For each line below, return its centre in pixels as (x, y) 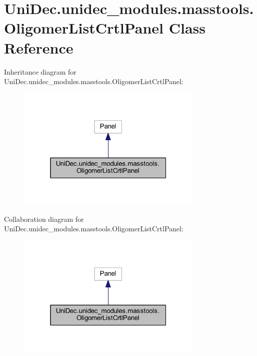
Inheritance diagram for (40, 71)
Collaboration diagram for (44, 219)
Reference (39, 47)
